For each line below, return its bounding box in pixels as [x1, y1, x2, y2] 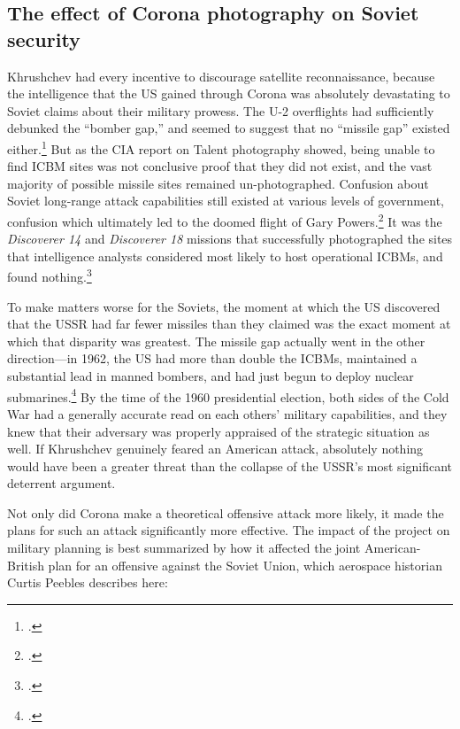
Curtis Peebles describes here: [7, 573, 168, 592]
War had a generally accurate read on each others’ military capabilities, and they [7, 404, 448, 423]
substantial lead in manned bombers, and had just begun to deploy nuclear [7, 367, 414, 385]
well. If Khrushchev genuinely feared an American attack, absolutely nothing [7, 439, 424, 458]
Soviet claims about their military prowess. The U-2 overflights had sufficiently [7, 101, 434, 120]
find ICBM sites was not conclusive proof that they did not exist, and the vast [7, 157, 433, 175]
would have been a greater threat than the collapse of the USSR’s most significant [7, 456, 453, 475]
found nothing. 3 [7, 265, 92, 286]
